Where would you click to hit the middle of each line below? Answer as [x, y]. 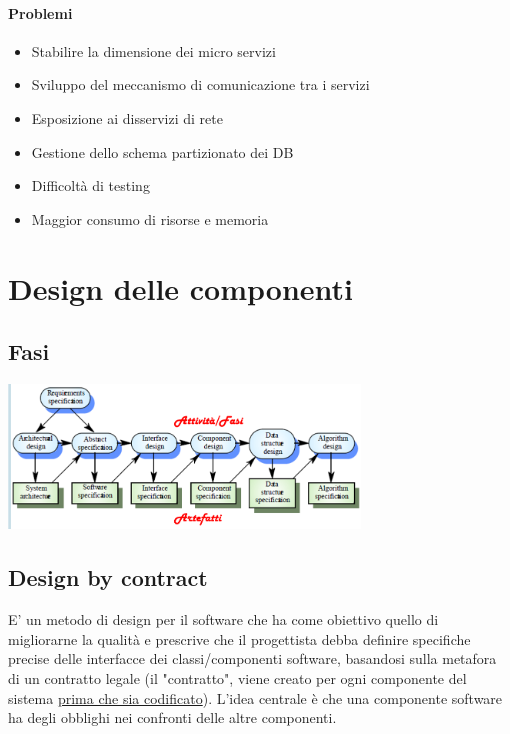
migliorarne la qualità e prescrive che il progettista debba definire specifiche [239, 638]
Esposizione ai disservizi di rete [127, 117]
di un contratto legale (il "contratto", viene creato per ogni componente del [237, 677]
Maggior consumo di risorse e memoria [150, 218]
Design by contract [108, 577]
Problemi [40, 12]
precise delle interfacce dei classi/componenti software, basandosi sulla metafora [252, 658]
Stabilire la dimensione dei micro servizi [153, 50]
